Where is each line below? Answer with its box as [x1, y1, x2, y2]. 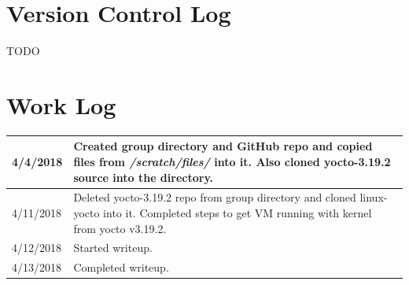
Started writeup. [73, 239, 153, 256]
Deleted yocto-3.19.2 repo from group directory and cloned [73, 189, 356, 205]
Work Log [6, 88, 116, 120]
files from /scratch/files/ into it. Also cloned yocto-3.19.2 [73, 153, 391, 169]
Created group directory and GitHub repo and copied [73, 138, 373, 154]
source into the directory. [73, 168, 214, 185]
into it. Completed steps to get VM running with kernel [103, 204, 372, 220]
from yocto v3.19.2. [73, 220, 167, 236]
